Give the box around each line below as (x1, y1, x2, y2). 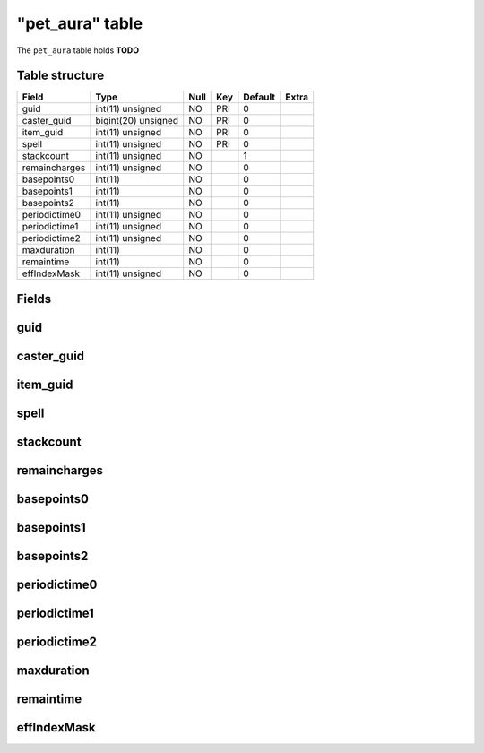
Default (243, 91, 276, 103)
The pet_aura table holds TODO (16, 45, 139, 56)
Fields (16, 291, 52, 307)
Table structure (16, 68, 105, 83)
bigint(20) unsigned (95, 115, 179, 127)
